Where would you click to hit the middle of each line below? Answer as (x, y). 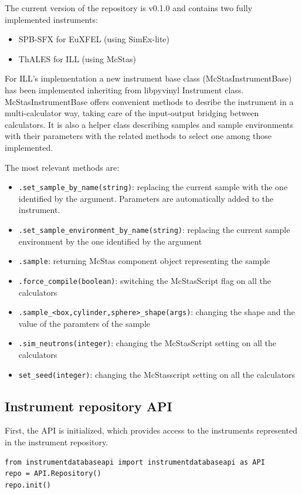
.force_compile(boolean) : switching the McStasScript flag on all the (145, 280)
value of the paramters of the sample (84, 323)
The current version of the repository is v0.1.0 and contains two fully (129, 8)
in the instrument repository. (57, 442)
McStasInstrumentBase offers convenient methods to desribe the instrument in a (149, 101)
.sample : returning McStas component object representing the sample (144, 261)
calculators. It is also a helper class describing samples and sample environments (149, 124)
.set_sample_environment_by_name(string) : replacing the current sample (154, 229)
